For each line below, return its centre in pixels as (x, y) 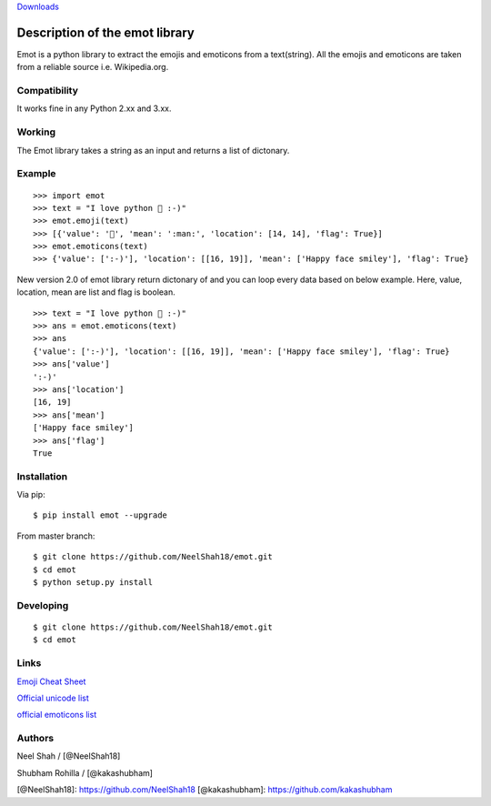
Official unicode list (53, 698)
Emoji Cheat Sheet (51, 681)
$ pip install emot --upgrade (100, 515)
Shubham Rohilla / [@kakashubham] (85, 772)
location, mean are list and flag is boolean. (96, 292)
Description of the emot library (105, 32)
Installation (42, 476)
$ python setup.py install (93, 583)
